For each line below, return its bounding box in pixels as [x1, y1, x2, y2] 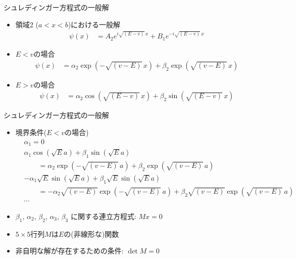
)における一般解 [68, 19, 121, 29]
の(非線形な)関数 [64, 228, 119, 239]
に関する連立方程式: [70, 210, 136, 221]
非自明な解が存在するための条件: [15, 245, 124, 256]
